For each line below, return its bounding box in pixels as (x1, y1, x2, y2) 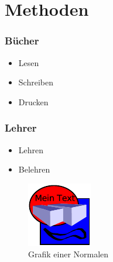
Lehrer (5, 120, 37, 135)
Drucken (18, 95, 49, 108)
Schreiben (18, 76, 53, 88)
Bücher (5, 33, 39, 48)
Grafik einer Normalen (28, 248, 109, 260)
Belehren (18, 163, 50, 175)
